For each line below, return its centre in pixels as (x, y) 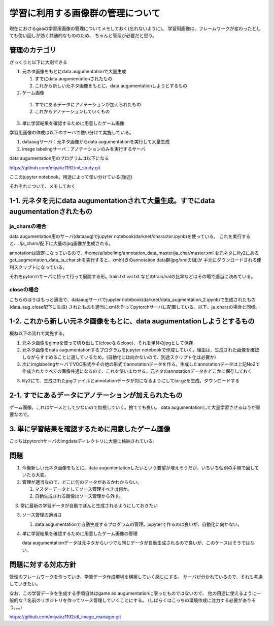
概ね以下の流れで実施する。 (38, 334)
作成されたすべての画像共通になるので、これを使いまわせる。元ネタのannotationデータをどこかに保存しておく (137, 371)
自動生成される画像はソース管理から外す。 (79, 496)
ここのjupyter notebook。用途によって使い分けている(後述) (71, 177)
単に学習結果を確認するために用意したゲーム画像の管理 (80, 533)
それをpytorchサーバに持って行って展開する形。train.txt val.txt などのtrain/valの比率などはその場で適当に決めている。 (132, 277)
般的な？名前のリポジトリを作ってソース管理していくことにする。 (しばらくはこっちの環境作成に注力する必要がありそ (133, 600)
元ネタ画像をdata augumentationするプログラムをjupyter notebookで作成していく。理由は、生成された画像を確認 (141, 350)
